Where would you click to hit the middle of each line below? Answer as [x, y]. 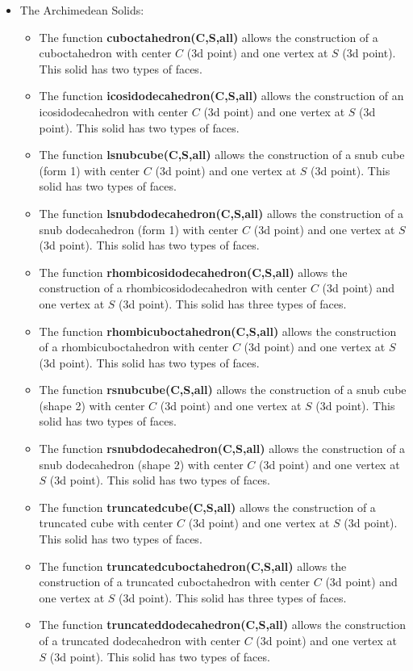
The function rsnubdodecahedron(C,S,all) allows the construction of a [222, 449]
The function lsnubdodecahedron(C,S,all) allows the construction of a [221, 213]
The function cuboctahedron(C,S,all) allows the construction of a [209, 37]
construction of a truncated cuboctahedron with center [175, 582]
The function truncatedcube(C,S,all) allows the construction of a [207, 507]
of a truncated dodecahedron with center [140, 640]
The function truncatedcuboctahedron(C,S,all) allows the [193, 566]
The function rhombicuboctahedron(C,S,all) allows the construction [218, 331]
